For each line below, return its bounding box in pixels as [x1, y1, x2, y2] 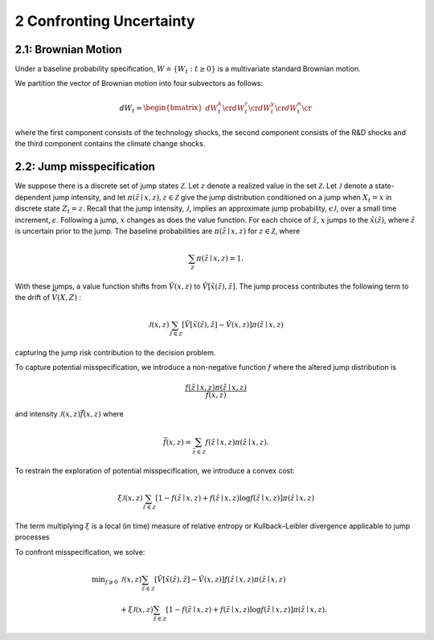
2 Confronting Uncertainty [14, 12, 196, 30]
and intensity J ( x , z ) [14, 409, 80, 419]
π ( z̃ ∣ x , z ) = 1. [196, 254, 244, 263]
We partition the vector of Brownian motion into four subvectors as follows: [14, 79, 264, 88]
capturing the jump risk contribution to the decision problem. [14, 348, 216, 358]
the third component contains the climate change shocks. [14, 139, 206, 149]
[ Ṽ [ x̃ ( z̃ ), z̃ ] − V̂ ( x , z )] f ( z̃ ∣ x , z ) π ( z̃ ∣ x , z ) [154, 575, 286, 584]
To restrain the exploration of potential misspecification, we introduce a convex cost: [14, 466, 295, 476]
